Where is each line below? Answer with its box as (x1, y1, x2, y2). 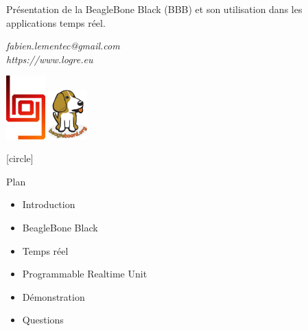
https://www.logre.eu (6, 52, 93, 66)
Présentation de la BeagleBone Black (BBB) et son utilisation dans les (6, 2, 303, 16)
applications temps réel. (6, 15, 106, 30)
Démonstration (22, 289, 85, 304)
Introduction (22, 197, 75, 212)
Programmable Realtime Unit (22, 266, 147, 281)
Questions (22, 312, 64, 327)
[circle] (6, 151, 34, 165)
